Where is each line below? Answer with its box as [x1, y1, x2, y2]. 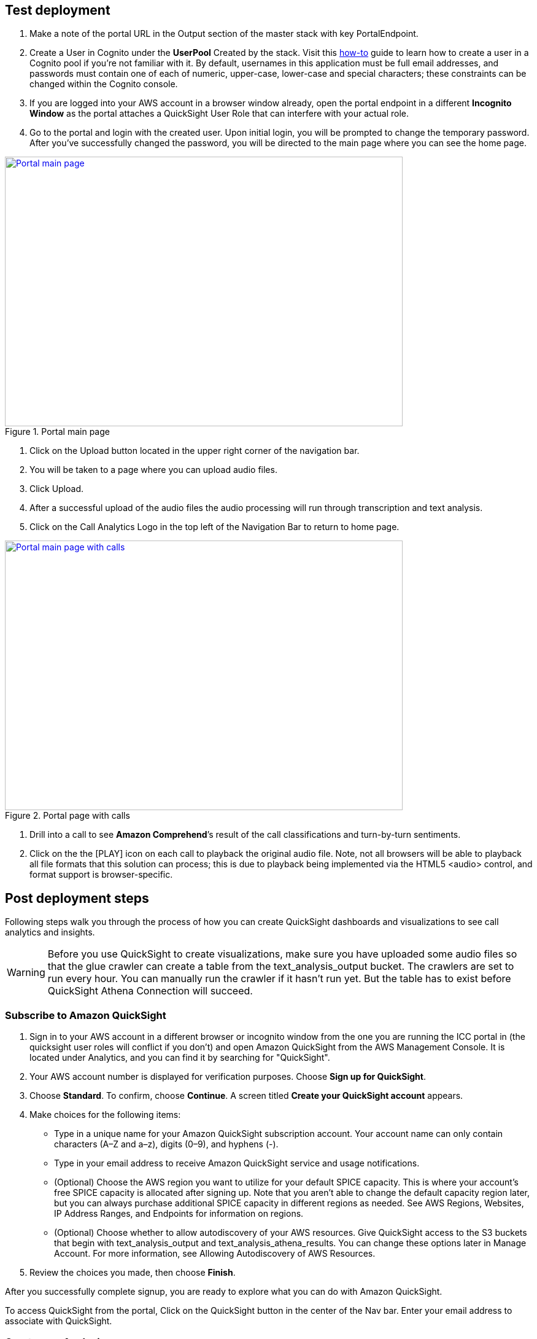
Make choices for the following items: [29, 1109, 181, 1120]
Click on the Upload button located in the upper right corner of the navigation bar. [29, 445, 360, 456]
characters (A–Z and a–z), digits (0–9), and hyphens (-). [54, 1139, 279, 1150]
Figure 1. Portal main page [5, 426, 110, 437]
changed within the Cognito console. [29, 79, 178, 90]
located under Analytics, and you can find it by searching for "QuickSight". [29, 1052, 330, 1063]
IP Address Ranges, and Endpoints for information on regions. [54, 1208, 304, 1219]
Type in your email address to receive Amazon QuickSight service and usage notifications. [54, 1158, 420, 1169]
